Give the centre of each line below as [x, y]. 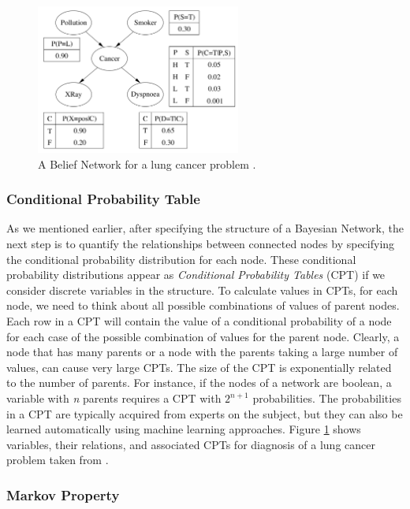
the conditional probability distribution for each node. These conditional [181, 259]
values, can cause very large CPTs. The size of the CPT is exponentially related [199, 367]
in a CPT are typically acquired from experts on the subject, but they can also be [205, 413]
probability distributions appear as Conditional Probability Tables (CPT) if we [196, 275]
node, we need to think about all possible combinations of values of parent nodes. [203, 305]
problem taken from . [58, 460]
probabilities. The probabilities [327, 398]
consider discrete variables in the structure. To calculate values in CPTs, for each [202, 290]
